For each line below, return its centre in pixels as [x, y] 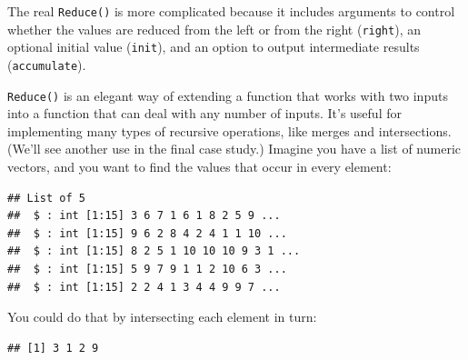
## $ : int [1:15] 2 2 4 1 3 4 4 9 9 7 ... [144, 287]
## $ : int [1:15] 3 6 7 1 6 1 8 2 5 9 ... [144, 216]
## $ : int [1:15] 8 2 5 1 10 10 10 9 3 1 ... [154, 251]
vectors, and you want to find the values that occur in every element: [199, 167]
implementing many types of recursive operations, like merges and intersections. [229, 130]
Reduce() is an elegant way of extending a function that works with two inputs [228, 95]
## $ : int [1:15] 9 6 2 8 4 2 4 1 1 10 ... [147, 233]
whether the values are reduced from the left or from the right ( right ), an [214, 29]
